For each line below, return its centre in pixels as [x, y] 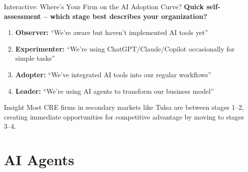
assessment [23, 16]
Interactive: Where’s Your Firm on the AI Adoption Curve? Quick [104, 6]
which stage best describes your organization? [128, 16]
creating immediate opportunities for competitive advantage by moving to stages [124, 116]
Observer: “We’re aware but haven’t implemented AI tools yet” [112, 32]
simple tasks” [35, 58]
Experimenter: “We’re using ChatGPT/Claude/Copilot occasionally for [125, 48]
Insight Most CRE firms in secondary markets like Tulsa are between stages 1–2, [124, 107]
